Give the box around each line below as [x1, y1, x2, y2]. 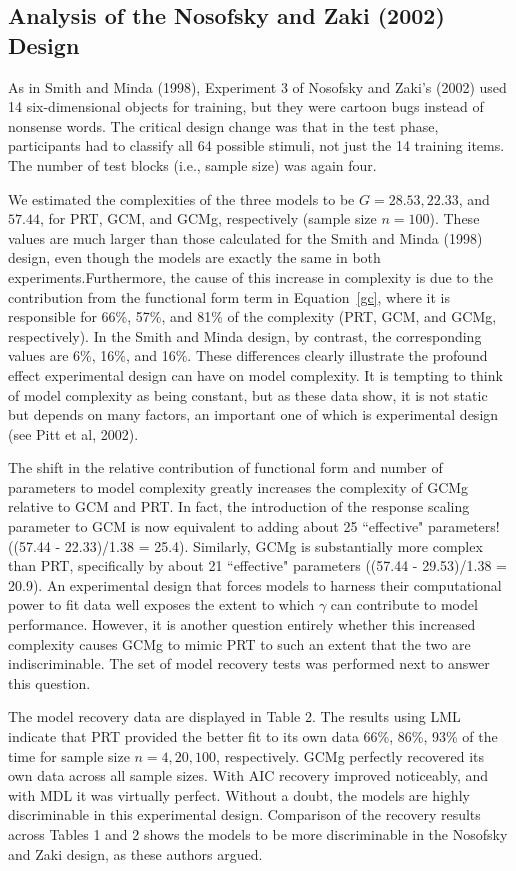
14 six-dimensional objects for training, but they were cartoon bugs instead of [8, 96, 484, 117]
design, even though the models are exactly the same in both [8, 247, 381, 268]
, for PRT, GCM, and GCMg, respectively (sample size [39, 208, 377, 229]
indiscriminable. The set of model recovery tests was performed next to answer [8, 653, 490, 674]
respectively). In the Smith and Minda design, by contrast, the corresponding [8, 325, 482, 346]
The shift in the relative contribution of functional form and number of [8, 457, 443, 478]
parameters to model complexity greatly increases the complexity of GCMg [8, 476, 469, 497]
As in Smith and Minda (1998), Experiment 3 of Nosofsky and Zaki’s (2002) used [8, 76, 507, 97]
